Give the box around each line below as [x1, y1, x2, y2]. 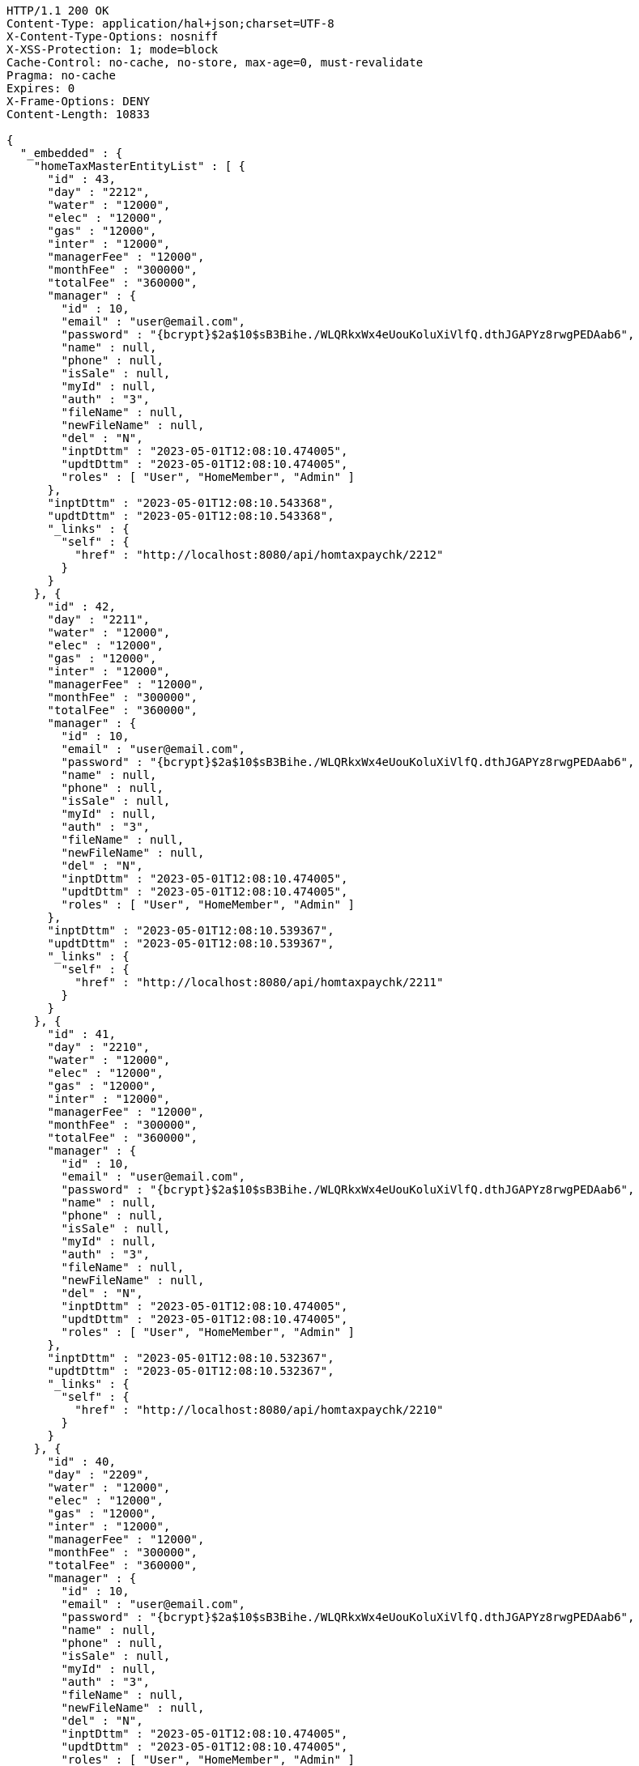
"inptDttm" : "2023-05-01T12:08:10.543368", [47, 496, 334, 509]
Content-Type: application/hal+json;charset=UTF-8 [6, 17, 334, 30]
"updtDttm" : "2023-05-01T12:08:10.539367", [47, 937, 334, 950]
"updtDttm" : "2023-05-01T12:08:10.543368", [47, 509, 334, 522]
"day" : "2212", [47, 185, 151, 198]
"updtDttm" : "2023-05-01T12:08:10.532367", [47, 1364, 334, 1377]
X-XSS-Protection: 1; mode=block [6, 43, 219, 56]
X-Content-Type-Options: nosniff [6, 30, 219, 43]
